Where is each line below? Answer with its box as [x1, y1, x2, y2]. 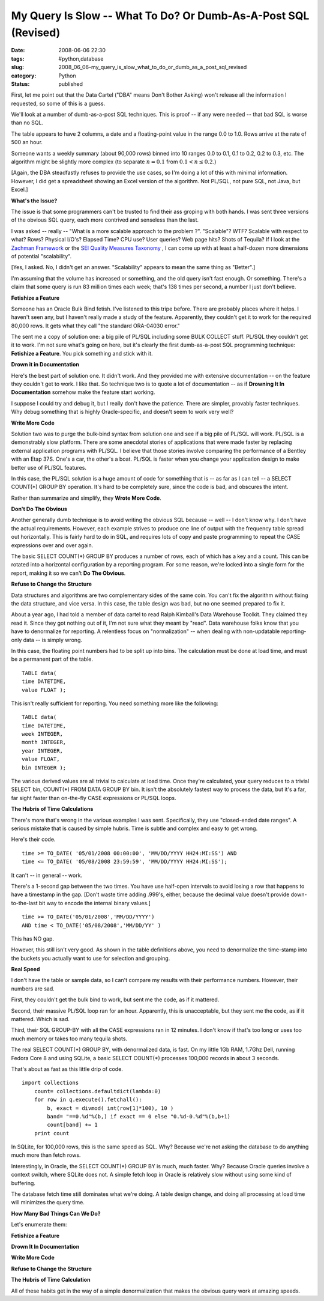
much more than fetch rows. [11, 1151, 81, 1159]
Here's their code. [11, 835, 56, 843]
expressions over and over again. [11, 541, 94, 549]
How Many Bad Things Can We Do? [11, 1210, 101, 1217]
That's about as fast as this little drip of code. [11, 1065, 123, 1072]
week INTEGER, [22, 730, 63, 738]
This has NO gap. [11, 935, 54, 942]
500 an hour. [11, 139, 43, 146]
